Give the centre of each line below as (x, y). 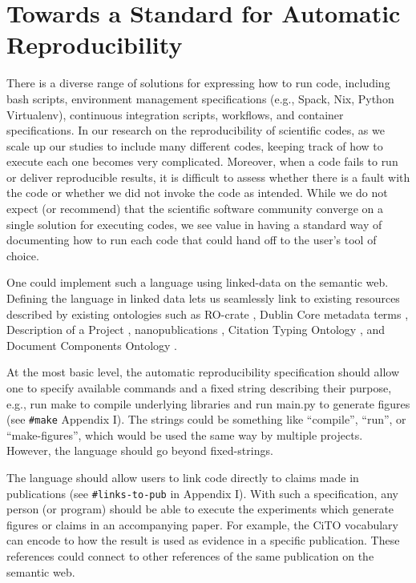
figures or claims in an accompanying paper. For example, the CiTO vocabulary (203, 524)
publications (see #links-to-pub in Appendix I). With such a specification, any (202, 493)
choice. (23, 255)
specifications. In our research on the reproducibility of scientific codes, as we (196, 130)
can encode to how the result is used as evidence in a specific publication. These (203, 540)
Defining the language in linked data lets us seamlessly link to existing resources (203, 298)
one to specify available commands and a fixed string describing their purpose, (199, 388)
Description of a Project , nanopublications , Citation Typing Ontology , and (196, 330)
